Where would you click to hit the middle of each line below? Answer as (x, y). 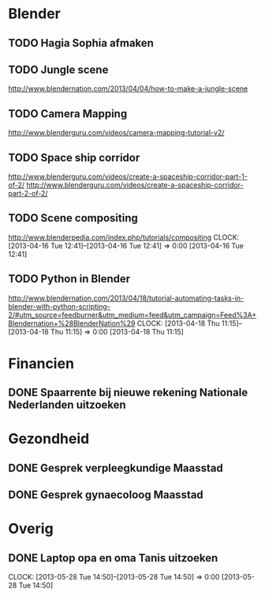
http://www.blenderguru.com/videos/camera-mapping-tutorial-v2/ (116, 133)
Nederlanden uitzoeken (67, 405)
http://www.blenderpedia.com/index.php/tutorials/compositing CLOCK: (124, 237)
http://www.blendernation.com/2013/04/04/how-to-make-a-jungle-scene (128, 89)
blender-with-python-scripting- (59, 306)
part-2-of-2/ (28, 194)
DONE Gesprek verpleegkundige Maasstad (116, 468)
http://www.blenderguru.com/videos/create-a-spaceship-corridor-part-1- (128, 177)
